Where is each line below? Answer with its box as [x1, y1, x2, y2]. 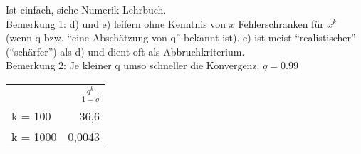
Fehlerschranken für [238, 16, 324, 31]
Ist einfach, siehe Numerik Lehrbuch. [6, 2, 167, 16]
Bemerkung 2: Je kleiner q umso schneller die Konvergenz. [6, 58, 260, 73]
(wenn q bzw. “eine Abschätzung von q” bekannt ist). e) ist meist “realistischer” [6, 30, 356, 45]
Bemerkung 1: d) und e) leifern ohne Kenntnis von [6, 16, 226, 31]
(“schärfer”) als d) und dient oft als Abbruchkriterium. [6, 43, 245, 58]
